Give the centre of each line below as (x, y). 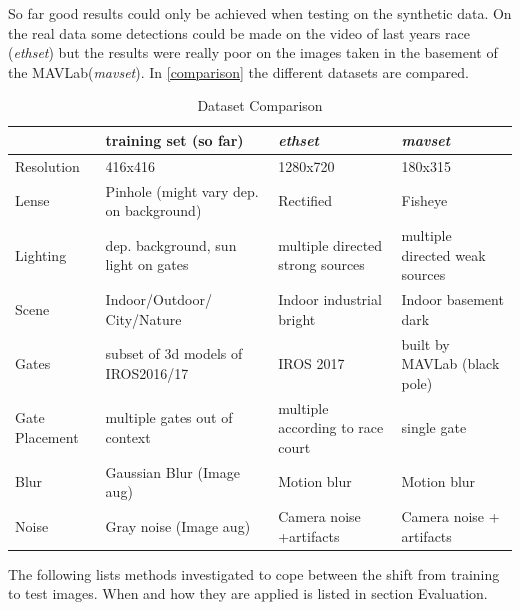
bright (297, 318)
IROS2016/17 (147, 372)
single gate (434, 427)
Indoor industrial (330, 299)
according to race (331, 427)
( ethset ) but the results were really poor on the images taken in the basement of (253, 52)
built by (425, 343)
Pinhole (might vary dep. (182, 190)
